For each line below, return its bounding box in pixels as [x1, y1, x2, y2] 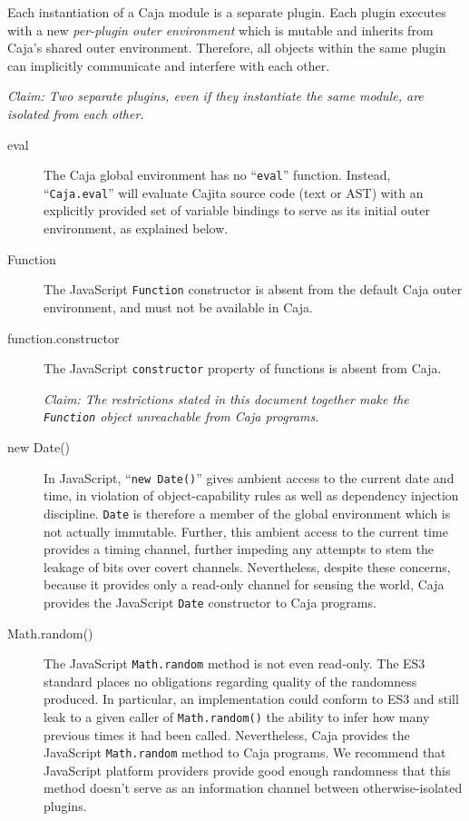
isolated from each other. [7, 104, 144, 123]
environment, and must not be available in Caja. [44, 297, 313, 316]
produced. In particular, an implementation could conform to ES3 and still [44, 689, 459, 708]
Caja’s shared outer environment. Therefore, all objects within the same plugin [7, 38, 446, 57]
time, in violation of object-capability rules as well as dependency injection [44, 486, 459, 505]
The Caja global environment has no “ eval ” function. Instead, [44, 165, 391, 184]
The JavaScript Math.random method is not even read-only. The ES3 [44, 654, 425, 673]
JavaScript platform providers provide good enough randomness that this [44, 760, 451, 779]
